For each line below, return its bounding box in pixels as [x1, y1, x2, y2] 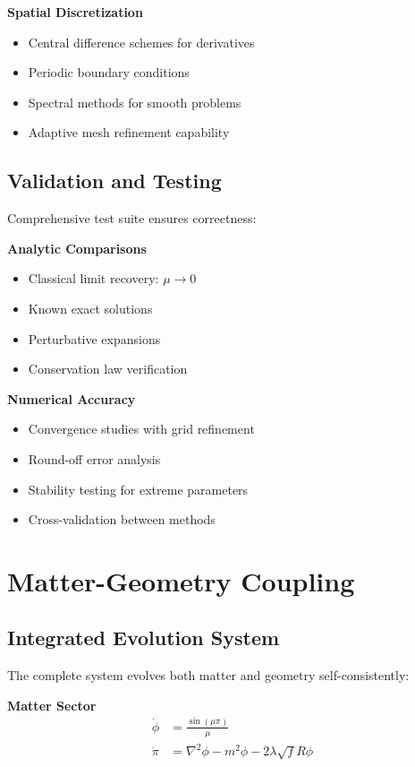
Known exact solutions [28, 298, 153, 317]
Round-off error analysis [28, 449, 161, 468]
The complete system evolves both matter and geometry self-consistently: [7, 666, 410, 685]
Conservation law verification [28, 359, 188, 378]
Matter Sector [7, 695, 97, 714]
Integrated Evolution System [7, 624, 280, 651]
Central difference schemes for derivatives [28, 32, 255, 51]
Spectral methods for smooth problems [28, 92, 241, 111]
